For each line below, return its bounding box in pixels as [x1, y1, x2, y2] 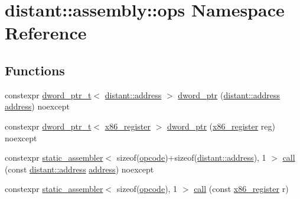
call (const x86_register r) [194, 183, 289, 195]
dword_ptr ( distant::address [178, 88, 281, 101]
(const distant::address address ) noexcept [5, 162, 154, 175]
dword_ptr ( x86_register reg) [167, 120, 276, 132]
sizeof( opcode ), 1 [116, 183, 178, 195]
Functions [5, 61, 65, 79]
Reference [5, 21, 87, 45]
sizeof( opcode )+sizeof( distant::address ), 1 [116, 151, 266, 164]
